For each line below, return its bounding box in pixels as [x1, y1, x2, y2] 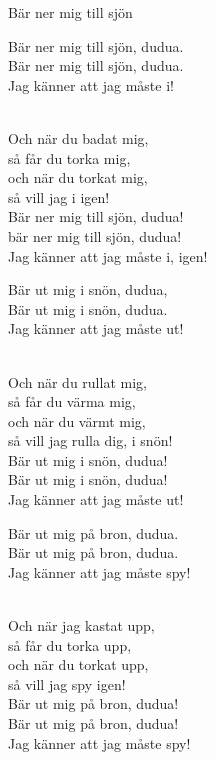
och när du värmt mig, [8, 410, 146, 431]
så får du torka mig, [8, 147, 131, 168]
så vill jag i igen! [8, 186, 110, 207]
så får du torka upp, [8, 634, 132, 655]
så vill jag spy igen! [8, 673, 126, 694]
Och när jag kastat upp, [8, 615, 155, 636]
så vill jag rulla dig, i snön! [8, 430, 173, 451]
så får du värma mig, [8, 391, 136, 412]
